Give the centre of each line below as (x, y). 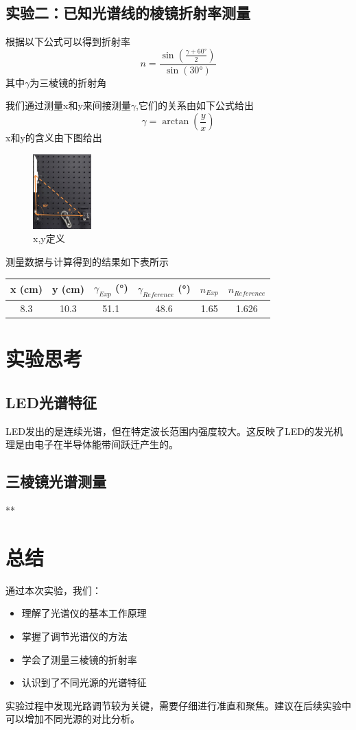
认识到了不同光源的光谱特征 (84, 682)
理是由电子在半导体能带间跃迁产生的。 (92, 444)
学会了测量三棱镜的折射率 (79, 659)
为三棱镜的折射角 (68, 82)
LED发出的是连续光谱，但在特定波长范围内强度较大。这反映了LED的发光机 (174, 431)
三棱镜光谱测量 (56, 481)
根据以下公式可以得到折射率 (68, 42)
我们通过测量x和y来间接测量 (68, 105)
